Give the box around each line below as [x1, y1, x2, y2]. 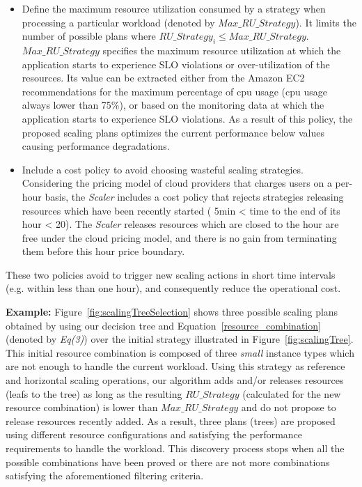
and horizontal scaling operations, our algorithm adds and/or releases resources [6, 373, 344, 387]
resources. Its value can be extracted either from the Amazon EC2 [22, 70, 305, 85]
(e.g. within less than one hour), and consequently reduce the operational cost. [6, 281, 341, 295]
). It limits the [295, 15, 356, 29]
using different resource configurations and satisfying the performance [6, 427, 303, 442]
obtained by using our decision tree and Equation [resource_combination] [6, 318, 321, 332]
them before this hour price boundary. [22, 244, 185, 258]
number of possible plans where [22, 29, 156, 43]
